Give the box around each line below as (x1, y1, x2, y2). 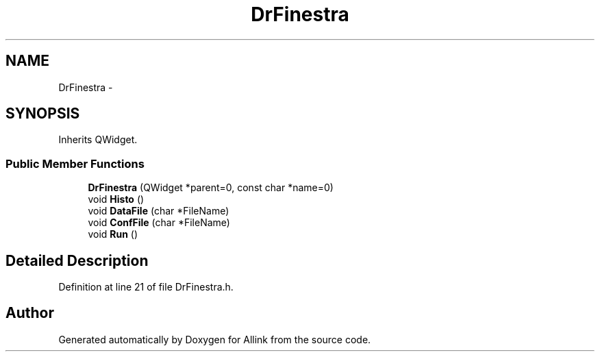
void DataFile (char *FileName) (88, 205, 229, 217)
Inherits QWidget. (58, 134, 138, 146)
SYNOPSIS (5, 105, 80, 123)
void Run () (88, 228, 138, 241)
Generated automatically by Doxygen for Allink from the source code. (58, 333, 371, 345)
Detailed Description (5, 251, 149, 269)
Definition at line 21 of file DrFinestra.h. (58, 281, 234, 293)
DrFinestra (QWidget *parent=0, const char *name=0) (88, 182, 334, 194)
